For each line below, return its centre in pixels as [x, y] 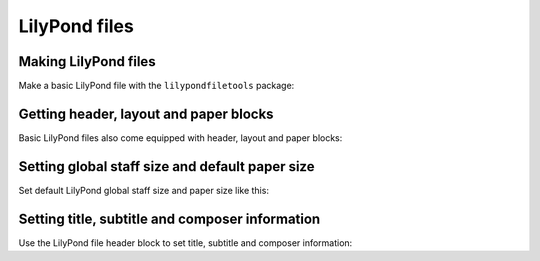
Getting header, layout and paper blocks [146, 113]
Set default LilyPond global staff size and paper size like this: [144, 190]
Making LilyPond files [87, 61]
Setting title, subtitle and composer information [169, 218]
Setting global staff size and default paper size [166, 166]
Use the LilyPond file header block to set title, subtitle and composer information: [185, 242]
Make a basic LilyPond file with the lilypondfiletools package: [156, 86]
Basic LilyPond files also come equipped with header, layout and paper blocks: [180, 137]
